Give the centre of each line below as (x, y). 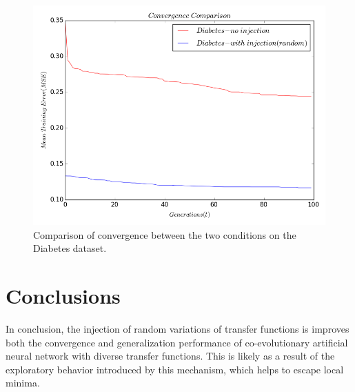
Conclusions (63, 295)
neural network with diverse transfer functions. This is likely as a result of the (170, 356)
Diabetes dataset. (70, 248)
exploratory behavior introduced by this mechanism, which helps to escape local (175, 369)
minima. (23, 383)
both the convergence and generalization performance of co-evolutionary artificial (177, 342)
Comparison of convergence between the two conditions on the (165, 234)
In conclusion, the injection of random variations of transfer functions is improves (177, 328)
